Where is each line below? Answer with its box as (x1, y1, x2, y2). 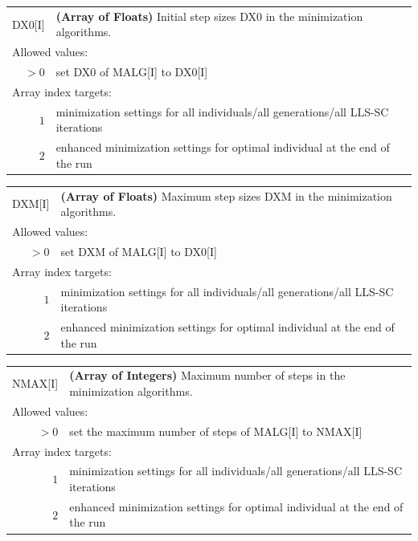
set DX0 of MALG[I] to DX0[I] (55, 63, 208, 80)
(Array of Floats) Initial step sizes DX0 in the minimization (55, 7, 363, 24)
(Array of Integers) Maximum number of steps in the (69, 367, 346, 384)
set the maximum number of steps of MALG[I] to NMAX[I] (69, 422, 363, 439)
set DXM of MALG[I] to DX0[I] (60, 242, 217, 259)
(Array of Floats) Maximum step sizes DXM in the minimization (60, 187, 392, 204)
